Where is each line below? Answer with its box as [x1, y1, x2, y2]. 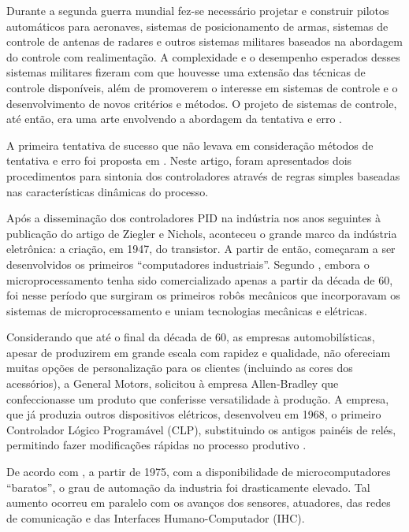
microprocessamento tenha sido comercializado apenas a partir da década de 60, [6, 271, 393, 288]
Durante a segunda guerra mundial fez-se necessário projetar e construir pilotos [6, 2, 389, 18]
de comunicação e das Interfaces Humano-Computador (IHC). [6, 509, 305, 526]
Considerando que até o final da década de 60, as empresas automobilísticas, [6, 329, 375, 345]
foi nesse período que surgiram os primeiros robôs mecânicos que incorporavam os [6, 287, 400, 303]
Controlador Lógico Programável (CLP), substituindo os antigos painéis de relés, [6, 421, 396, 437]
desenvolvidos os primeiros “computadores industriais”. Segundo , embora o [6, 255, 370, 272]
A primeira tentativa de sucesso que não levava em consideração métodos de [6, 136, 374, 153]
